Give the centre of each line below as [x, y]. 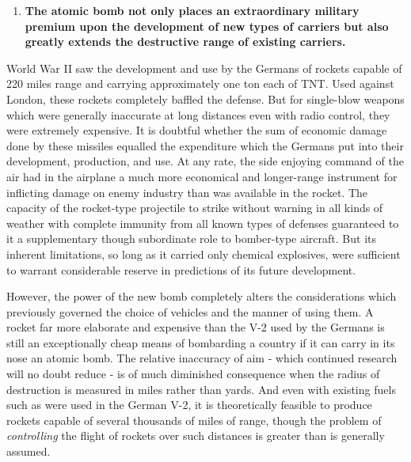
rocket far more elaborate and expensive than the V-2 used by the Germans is [196, 327]
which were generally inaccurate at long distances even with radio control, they [198, 114]
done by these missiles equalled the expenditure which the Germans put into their [205, 145]
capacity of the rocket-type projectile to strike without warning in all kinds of [195, 208]
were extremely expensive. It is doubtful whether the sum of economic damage [197, 130]
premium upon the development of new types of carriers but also [207, 26]
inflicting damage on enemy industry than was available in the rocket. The [187, 192]
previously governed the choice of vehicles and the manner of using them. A [190, 311]
